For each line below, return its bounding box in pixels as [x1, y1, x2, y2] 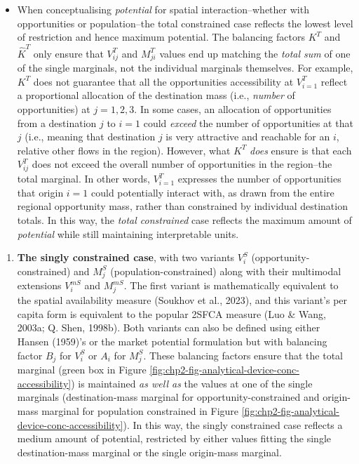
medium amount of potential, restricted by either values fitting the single [17, 431, 331, 446]
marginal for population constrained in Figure [41, 404, 239, 418]
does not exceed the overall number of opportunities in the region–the [32, 157, 332, 171]
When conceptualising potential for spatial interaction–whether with [17, 2, 309, 16]
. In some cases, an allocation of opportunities [134, 102, 332, 117]
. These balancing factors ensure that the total [143, 347, 344, 362]
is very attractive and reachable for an [165, 129, 330, 144]
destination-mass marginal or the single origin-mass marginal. [17, 444, 282, 459]
